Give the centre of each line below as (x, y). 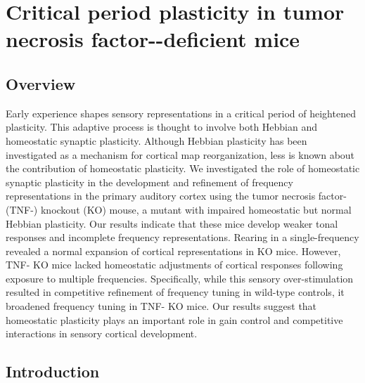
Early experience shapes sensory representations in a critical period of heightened (181, 113)
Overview (41, 83)
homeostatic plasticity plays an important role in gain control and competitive (174, 319)
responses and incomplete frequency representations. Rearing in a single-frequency (182, 237)
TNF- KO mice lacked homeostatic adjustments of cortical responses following (174, 265)
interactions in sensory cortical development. (102, 333)
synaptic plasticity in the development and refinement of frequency (149, 182)
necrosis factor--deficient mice (153, 39)
